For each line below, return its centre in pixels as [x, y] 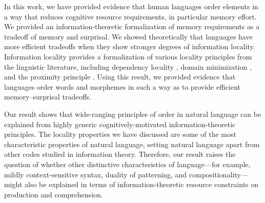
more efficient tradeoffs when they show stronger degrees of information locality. [130, 46]
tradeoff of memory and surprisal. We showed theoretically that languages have [128, 36]
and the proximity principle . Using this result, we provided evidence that [120, 77]
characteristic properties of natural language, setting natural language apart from [132, 144]
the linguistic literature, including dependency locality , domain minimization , [128, 66]
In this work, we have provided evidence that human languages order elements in [131, 6]
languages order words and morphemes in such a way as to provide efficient [122, 86]
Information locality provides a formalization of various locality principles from [128, 56]
